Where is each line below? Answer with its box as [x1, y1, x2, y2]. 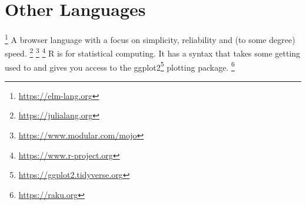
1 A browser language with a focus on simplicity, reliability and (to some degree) [5, 32, 295, 45]
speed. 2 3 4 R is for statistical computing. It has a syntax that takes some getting [5, 45, 301, 59]
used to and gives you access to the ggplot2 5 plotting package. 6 [5, 59, 235, 73]
